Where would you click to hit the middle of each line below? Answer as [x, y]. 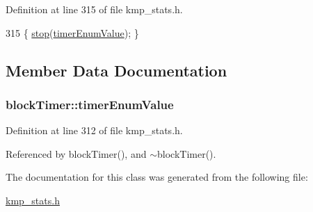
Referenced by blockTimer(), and [76, 153]
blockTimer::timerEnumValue [90, 104]
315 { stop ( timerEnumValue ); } [72, 32]
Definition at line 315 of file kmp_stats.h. [94, 9]
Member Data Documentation [117, 70]
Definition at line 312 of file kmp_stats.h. [94, 130]
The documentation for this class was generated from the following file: [157, 177]
